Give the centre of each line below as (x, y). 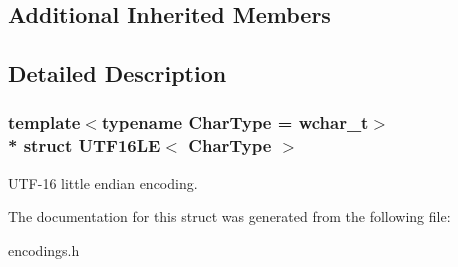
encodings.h (44, 249)
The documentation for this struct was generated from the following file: (229, 216)
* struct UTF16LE (84, 145)
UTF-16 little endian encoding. (103, 182)
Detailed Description (117, 73)
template (44, 122)
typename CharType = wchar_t (235, 122)
